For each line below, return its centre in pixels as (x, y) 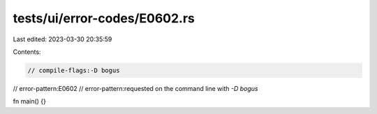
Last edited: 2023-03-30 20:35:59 (62, 39)
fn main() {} (30, 101)
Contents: (27, 52)
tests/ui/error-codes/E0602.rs (104, 18)
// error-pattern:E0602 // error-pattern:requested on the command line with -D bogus (135, 88)
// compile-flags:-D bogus (74, 70)
